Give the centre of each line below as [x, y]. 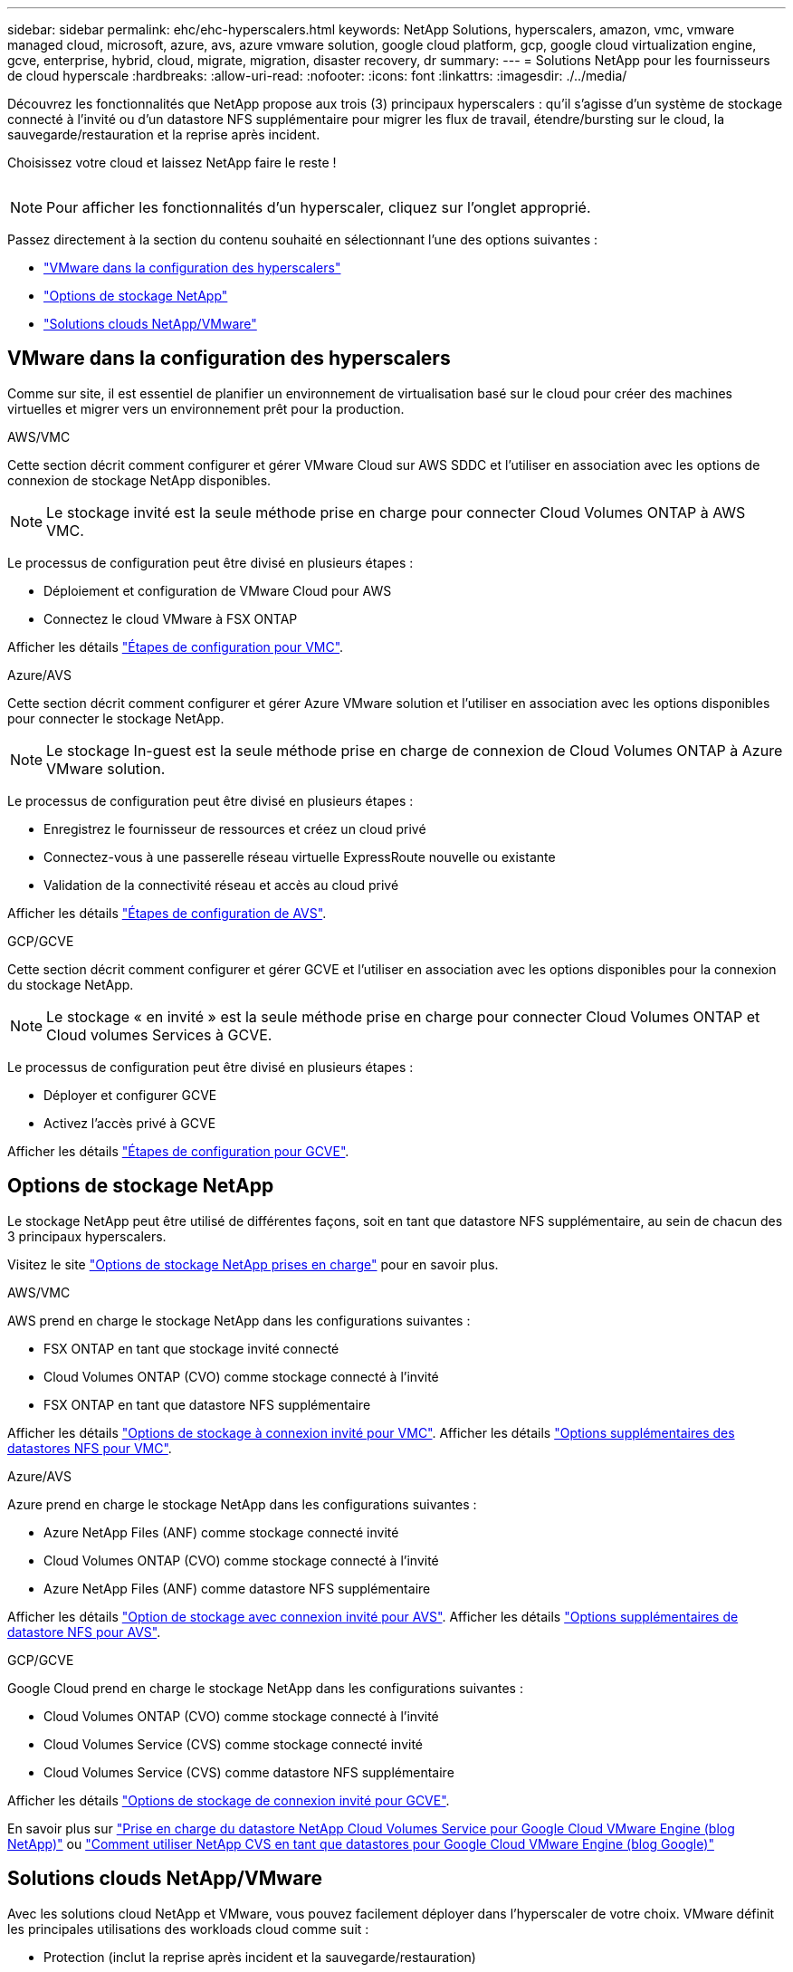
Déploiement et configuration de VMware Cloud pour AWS [218, 590]
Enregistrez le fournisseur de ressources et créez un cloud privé [235, 828]
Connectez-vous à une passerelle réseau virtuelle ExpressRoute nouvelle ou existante [300, 857]
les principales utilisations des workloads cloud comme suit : [188, 1929]
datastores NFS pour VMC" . [90, 1448]
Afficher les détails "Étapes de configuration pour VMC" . [176, 646]
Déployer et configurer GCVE [130, 1095]
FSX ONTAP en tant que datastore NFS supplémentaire [207, 1404]
